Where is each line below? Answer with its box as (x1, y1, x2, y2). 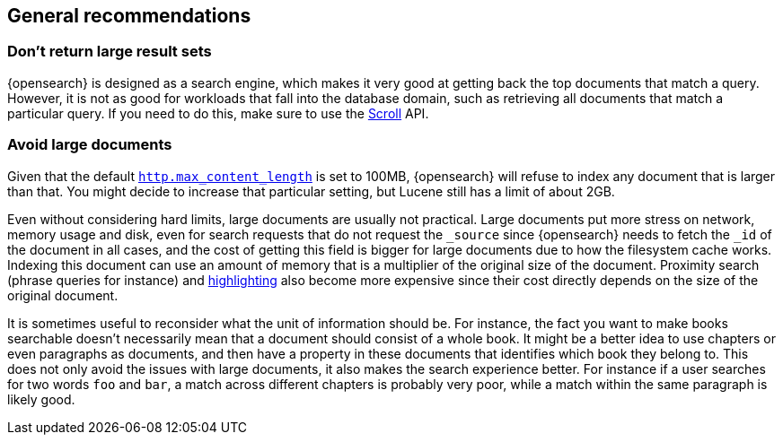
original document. (7, 287, 119, 303)
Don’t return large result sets (7, 42, 212, 61)
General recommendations (7, 4, 251, 27)
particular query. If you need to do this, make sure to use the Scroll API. (7, 105, 429, 121)
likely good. (7, 391, 75, 407)
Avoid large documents (7, 135, 172, 154)
